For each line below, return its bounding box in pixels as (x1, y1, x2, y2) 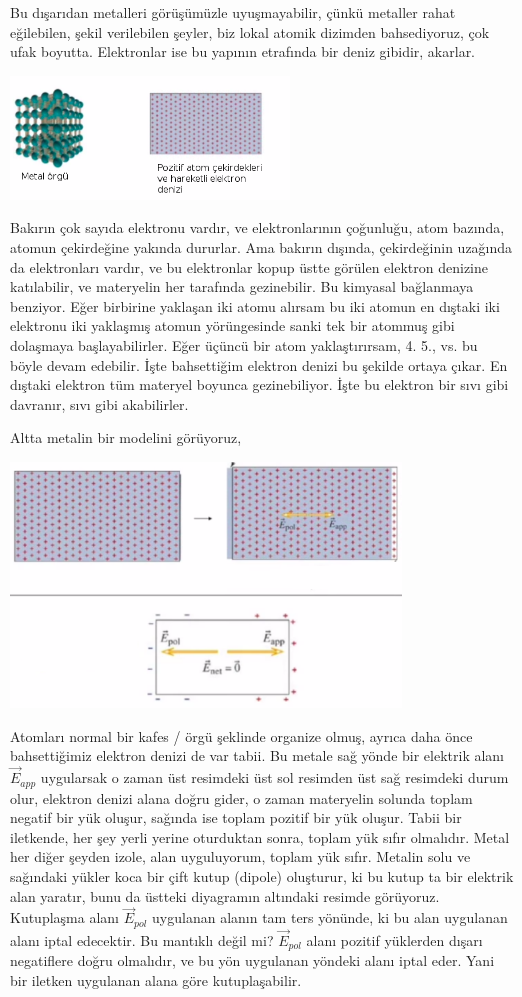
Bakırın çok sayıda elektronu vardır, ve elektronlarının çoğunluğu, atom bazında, (10, 217, 505, 238)
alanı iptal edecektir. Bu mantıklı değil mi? (10, 930, 274, 950)
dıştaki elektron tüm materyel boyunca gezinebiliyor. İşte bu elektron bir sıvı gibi (10, 374, 509, 395)
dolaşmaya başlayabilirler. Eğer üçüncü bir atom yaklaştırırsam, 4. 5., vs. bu (10, 334, 478, 355)
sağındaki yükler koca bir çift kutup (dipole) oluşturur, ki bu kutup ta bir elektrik (10, 865, 514, 886)
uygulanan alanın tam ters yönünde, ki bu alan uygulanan (152, 907, 508, 928)
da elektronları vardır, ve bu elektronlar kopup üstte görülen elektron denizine (10, 256, 489, 277)
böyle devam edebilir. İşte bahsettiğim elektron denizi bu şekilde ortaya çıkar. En (10, 354, 508, 375)
